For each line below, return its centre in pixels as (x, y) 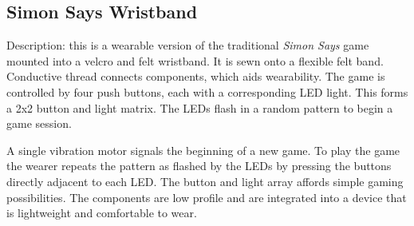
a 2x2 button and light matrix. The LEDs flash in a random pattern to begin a (200, 107)
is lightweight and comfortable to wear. (102, 213)
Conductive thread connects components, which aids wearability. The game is (196, 76)
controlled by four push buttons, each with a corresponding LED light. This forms (207, 91)
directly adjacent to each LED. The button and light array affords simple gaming (205, 181)
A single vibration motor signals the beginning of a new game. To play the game (203, 150)
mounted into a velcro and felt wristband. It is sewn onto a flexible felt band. (195, 60)
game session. (39, 123)
